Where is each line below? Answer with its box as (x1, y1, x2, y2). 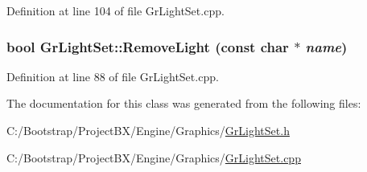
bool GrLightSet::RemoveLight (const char (6, 36, 289, 56)
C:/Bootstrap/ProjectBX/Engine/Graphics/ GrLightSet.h (6, 122, 290, 138)
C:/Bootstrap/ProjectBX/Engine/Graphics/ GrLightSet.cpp (6, 149, 301, 166)
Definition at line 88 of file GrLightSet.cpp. (6, 68, 219, 84)
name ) (305, 36, 348, 56)
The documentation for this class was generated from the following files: (6, 95, 361, 112)
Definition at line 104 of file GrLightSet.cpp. (6, 2, 225, 18)
